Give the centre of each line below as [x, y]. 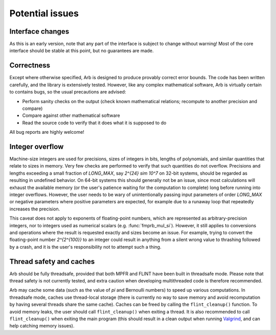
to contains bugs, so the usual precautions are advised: [68, 92]
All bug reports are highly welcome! [47, 132]
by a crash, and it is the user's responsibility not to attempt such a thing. [85, 247]
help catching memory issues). [42, 326]
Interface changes [39, 31]
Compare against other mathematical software [71, 115]
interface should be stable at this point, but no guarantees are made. [82, 51]
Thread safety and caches [52, 261]
